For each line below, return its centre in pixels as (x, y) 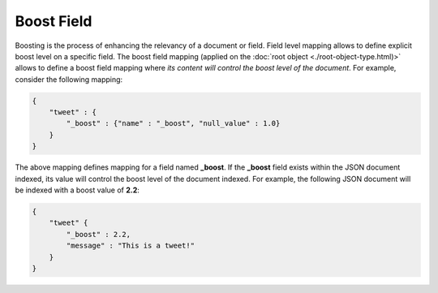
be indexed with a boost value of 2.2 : (77, 190)
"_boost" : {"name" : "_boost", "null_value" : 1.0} (173, 123)
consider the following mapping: (69, 79)
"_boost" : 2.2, (99, 234)
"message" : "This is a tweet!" (130, 246)
